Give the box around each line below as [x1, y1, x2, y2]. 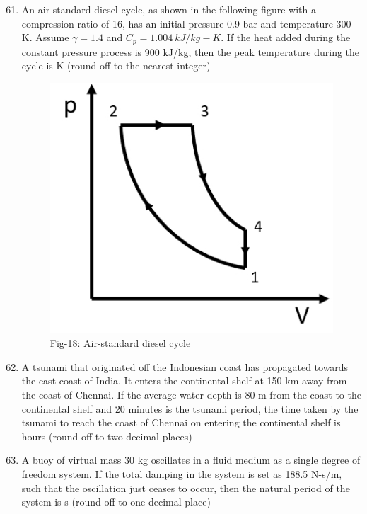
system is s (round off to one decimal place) [21, 494, 211, 509]
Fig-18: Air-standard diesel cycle [49, 336, 191, 350]
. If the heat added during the [221, 30, 351, 45]
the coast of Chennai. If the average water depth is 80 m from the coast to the [21, 387, 361, 401]
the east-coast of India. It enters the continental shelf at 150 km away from [21, 373, 347, 388]
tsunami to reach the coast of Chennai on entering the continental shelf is [21, 415, 341, 430]
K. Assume [21, 30, 69, 45]
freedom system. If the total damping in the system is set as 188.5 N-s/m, [21, 466, 342, 481]
